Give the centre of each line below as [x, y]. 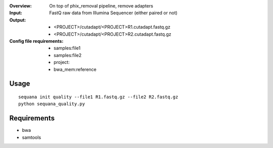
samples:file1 [67, 48]
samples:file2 [68, 55]
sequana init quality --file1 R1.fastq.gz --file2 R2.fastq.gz [98, 97]
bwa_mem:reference [75, 69]
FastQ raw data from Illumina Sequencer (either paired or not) [113, 13]
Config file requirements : [36, 41]
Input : [16, 13]
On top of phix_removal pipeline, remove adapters [101, 6]
